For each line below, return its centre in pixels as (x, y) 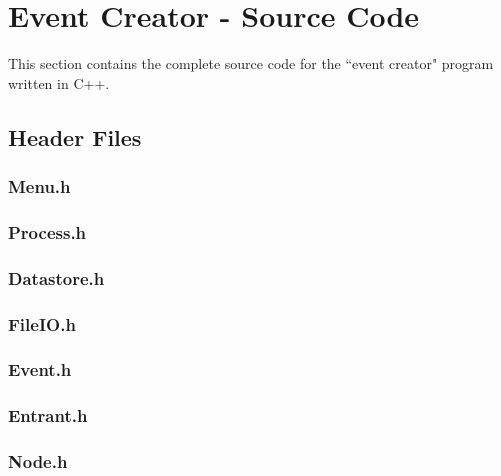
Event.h (40, 369)
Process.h (47, 231)
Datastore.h (56, 277)
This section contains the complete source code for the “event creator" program (251, 63)
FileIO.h (42, 323)
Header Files (75, 136)
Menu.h (39, 186)
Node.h (38, 461)
